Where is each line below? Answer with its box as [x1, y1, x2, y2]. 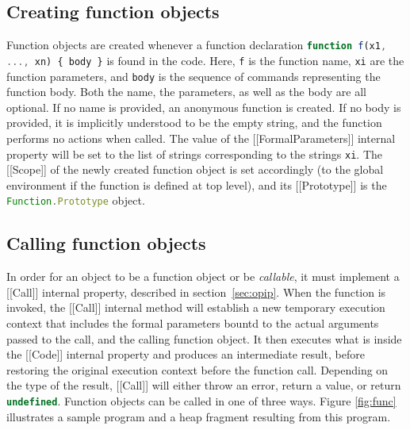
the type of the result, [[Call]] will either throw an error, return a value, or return [6, 377, 401, 394]
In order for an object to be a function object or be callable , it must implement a [6, 268, 400, 285]
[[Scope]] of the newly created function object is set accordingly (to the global [6, 161, 384, 178]
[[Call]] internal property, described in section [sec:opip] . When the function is [6, 283, 386, 300]
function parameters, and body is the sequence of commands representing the [6, 67, 381, 84]
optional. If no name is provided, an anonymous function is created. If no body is [6, 98, 401, 115]
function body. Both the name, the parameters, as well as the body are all [6, 83, 366, 100]
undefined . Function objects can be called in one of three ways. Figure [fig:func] [6, 393, 397, 409]
